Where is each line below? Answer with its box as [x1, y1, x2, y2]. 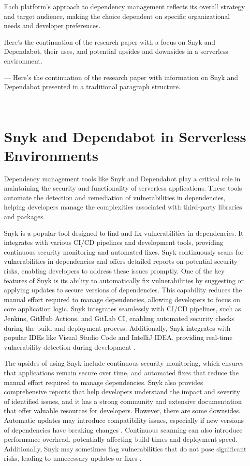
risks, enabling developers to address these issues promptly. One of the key [4, 266, 225, 275]
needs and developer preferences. [4, 20, 101, 31]
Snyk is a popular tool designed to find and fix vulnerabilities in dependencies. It [4, 227, 244, 238]
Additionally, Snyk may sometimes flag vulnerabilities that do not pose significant [4, 443, 247, 453]
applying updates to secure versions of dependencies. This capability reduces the [4, 285, 242, 295]
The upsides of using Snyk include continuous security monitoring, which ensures [4, 358, 244, 368]
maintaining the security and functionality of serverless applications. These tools [4, 183, 242, 193]
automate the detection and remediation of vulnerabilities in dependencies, [4, 192, 225, 202]
